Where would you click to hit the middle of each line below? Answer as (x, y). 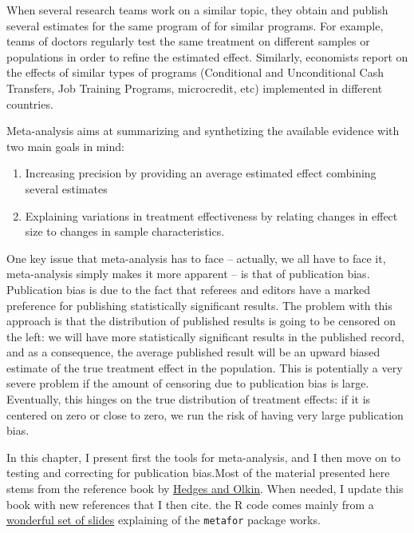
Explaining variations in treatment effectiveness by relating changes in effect (211, 215)
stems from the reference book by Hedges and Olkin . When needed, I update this (205, 489)
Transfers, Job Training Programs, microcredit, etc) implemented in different (195, 88)
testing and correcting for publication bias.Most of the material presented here (198, 473)
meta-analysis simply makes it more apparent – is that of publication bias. (188, 274)
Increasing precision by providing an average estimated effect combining (201, 173)
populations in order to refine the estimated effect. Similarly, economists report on (207, 56)
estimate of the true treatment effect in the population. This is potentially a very (205, 367)
